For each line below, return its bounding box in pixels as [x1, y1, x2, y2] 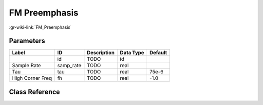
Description [87, 49, 114, 56]
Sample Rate [12, 62, 41, 69]
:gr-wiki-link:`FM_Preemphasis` [9, 24, 72, 30]
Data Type [120, 49, 145, 56]
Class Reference [9, 87, 60, 96]
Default [149, 49, 168, 56]
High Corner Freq [12, 75, 52, 82]
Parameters [9, 37, 45, 45]
